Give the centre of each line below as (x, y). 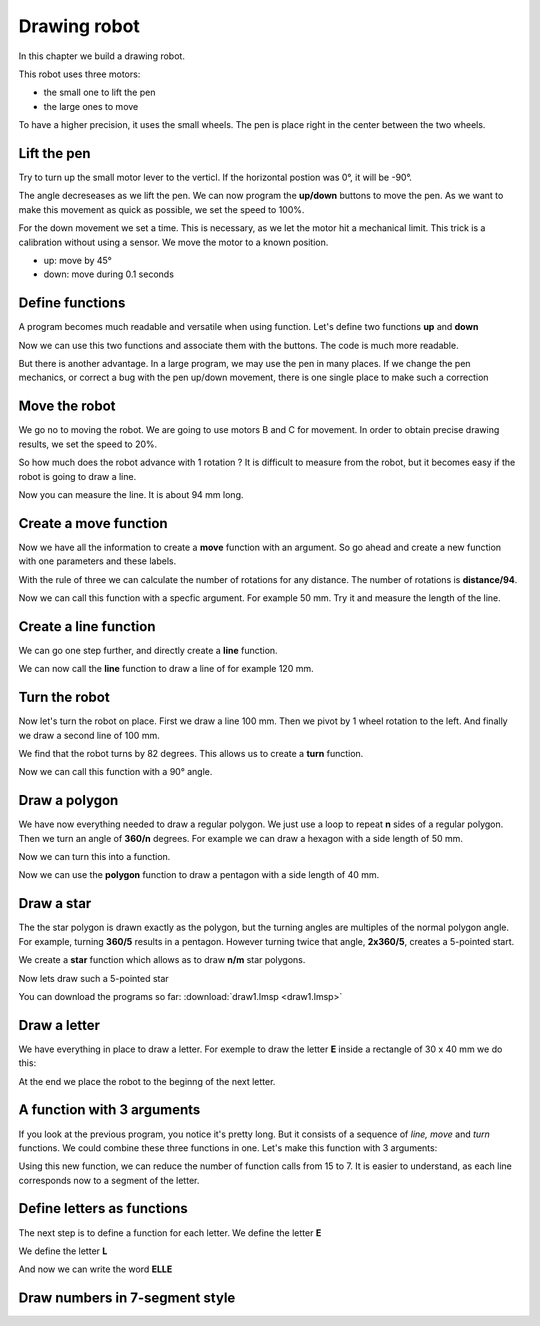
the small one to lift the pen (99, 92)
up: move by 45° (77, 260)
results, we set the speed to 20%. (88, 444)
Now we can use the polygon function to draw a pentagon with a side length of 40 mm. (199, 875)
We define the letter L (63, 1251)
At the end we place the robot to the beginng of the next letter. (147, 1081)
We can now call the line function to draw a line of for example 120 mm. (166, 669)
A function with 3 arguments (109, 1110)
